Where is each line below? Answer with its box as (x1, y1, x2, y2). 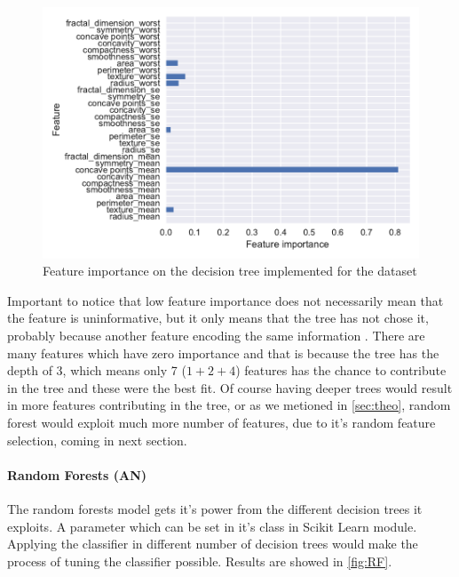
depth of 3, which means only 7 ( (7, 361, 186, 380)
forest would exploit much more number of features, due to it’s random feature (7, 413, 436, 431)
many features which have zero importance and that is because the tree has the (7, 343, 439, 362)
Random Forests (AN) (7, 465, 147, 484)
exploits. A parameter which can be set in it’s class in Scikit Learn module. (7, 517, 417, 535)
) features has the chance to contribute (235, 361, 447, 380)
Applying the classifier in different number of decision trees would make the (7, 534, 418, 553)
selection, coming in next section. (7, 430, 187, 449)
